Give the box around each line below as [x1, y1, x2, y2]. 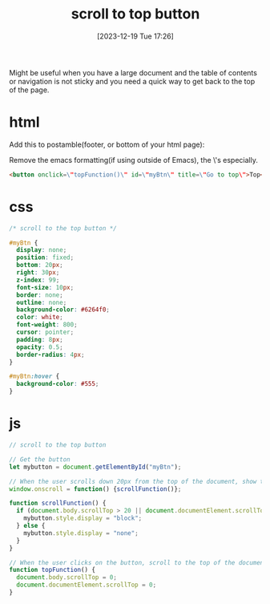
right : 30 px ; [16, 269, 60, 277]
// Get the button [9, 455, 71, 464]
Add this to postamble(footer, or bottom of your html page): [9, 140, 205, 149]
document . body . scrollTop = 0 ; [16, 574, 117, 582]
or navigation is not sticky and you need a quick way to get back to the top [9, 76, 256, 86]
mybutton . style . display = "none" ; [23, 529, 139, 537]
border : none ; [16, 290, 63, 299]
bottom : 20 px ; [16, 261, 63, 270]
